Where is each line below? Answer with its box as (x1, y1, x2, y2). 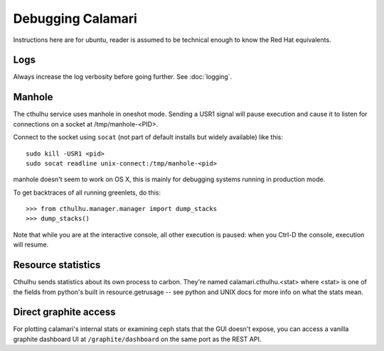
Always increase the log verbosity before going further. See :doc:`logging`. (13, 72, 233, 81)
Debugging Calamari (13, 11, 138, 26)
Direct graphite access (13, 306, 117, 318)
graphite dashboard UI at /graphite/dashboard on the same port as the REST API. (13, 335, 262, 343)
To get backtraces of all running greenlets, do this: (13, 188, 161, 197)
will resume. (13, 240, 49, 249)
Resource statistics (13, 259, 101, 271)
